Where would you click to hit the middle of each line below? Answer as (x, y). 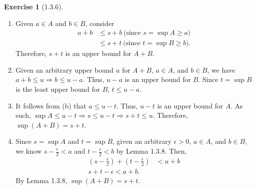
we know (29, 151)
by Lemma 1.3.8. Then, (151, 151)
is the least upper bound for (58, 89)
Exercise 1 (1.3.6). (34, 6)
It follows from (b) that (51, 105)
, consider (100, 23)
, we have (221, 69)
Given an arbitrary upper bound (65, 69)
